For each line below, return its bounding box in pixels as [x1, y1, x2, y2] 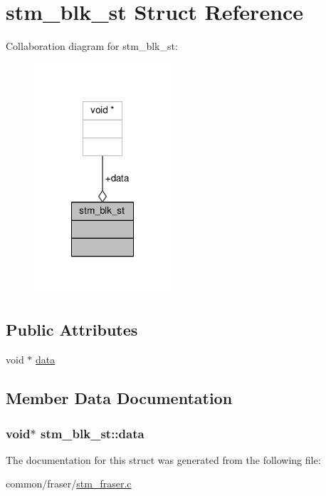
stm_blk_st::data [40, 424, 144, 442]
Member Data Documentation [6, 387, 233, 409]
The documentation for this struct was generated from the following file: [6, 452, 321, 467]
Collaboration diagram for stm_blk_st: [6, 38, 178, 53]
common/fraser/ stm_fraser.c [6, 476, 132, 491]
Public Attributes [6, 319, 138, 341]
